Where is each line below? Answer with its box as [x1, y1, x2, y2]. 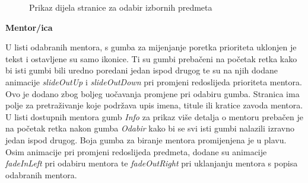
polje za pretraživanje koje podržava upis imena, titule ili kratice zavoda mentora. [5, 99, 303, 111]
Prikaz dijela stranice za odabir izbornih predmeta [29, 1, 212, 13]
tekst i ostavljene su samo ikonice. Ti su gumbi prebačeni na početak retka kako [5, 52, 297, 65]
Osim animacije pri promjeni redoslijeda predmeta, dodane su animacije [5, 145, 267, 158]
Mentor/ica [5, 21, 53, 33]
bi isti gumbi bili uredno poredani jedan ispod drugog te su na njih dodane [5, 64, 278, 76]
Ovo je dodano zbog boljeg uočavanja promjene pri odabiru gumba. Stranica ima [5, 87, 300, 99]
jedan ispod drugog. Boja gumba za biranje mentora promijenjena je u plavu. [5, 133, 287, 146]
